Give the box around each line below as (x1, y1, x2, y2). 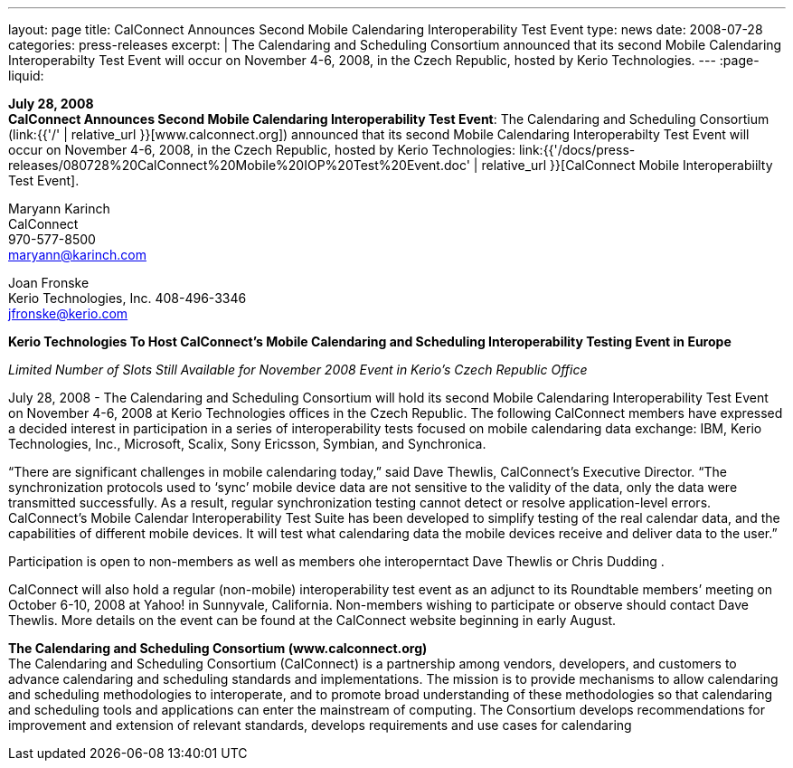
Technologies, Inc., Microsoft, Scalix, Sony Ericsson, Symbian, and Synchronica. (8, 436, 486, 451)
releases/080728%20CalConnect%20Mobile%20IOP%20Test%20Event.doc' (8, 157, 470, 173)
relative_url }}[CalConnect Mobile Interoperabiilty (481, 157, 773, 173)
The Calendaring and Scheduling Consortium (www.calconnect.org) (8, 640, 428, 656)
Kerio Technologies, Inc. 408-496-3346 (8, 290, 247, 306)
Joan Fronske (8, 275, 90, 290)
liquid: (8, 68, 44, 83)
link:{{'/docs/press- (518, 142, 636, 157)
